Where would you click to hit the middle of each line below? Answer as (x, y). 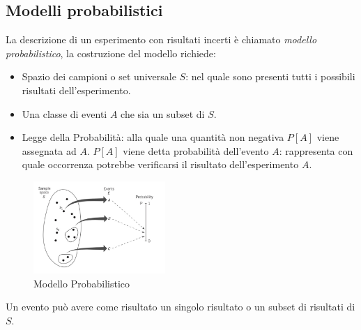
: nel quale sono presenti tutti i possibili (270, 76)
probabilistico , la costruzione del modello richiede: (111, 53)
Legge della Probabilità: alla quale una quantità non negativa (153, 137)
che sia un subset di (163, 113)
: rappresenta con (316, 150)
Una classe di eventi (64, 113)
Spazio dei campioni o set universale (99, 76)
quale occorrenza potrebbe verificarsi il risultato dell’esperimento (160, 164)
